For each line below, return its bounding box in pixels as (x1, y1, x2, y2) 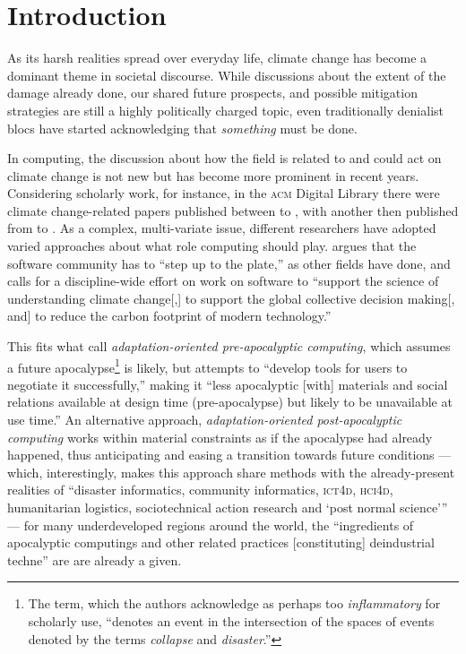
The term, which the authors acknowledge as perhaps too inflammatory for (28, 594, 441, 613)
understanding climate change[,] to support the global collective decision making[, (7, 288, 455, 307)
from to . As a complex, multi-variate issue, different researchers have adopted (7, 219, 436, 237)
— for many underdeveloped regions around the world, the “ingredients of (7, 515, 414, 534)
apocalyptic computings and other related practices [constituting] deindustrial (7, 533, 435, 552)
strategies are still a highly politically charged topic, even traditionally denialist (7, 100, 444, 119)
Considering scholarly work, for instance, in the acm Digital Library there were (7, 184, 440, 202)
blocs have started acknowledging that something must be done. (7, 118, 358, 137)
